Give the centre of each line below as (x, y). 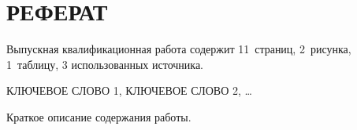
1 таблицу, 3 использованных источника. (105, 64)
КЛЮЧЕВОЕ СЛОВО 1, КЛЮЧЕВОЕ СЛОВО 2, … (129, 90)
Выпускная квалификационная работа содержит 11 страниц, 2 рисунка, (179, 49)
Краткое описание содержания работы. (99, 116)
